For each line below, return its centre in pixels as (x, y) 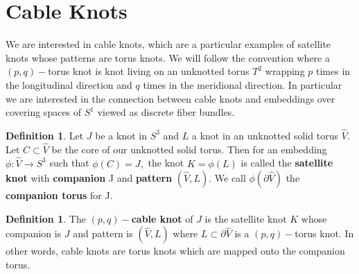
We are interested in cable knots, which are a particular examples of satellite (168, 44)
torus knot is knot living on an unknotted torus (149, 71)
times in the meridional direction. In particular (243, 84)
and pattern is (103, 233)
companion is (34, 233)
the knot (166, 163)
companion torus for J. (59, 195)
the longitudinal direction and (69, 84)
